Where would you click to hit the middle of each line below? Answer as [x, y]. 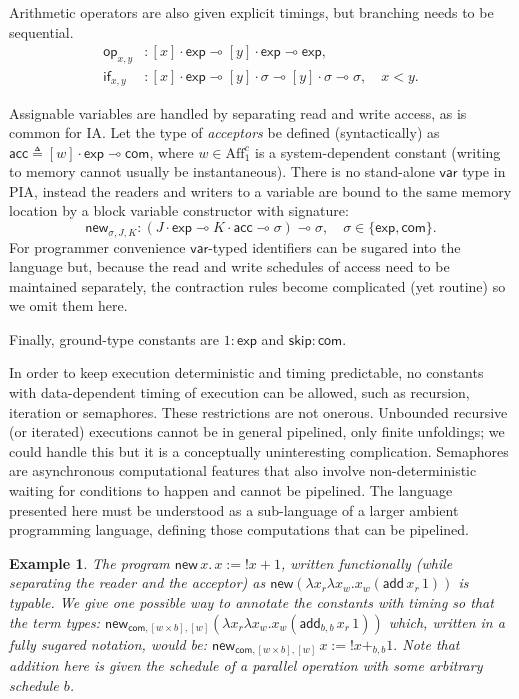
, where [171, 151]
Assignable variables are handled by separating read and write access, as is [238, 112]
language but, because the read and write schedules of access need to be [229, 266]
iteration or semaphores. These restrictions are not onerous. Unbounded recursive [258, 411]
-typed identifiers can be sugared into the [334, 246]
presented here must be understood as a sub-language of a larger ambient [234, 509]
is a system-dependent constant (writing [377, 151]
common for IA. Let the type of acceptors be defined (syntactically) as [224, 132]
